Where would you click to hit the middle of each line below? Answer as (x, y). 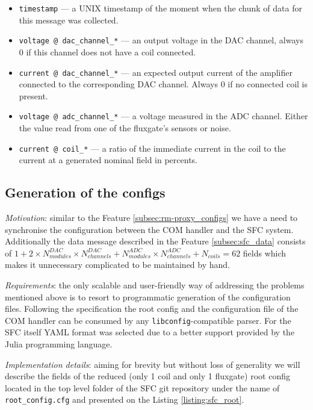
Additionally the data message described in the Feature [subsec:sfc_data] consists (155, 241)
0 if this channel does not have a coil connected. (107, 51)
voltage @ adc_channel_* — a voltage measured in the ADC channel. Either (163, 116)
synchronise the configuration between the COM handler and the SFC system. (149, 229)
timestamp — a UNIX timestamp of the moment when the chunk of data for (160, 8)
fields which (265, 253)
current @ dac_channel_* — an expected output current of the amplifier (156, 72)
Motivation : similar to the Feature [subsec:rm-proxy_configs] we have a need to (151, 218)
